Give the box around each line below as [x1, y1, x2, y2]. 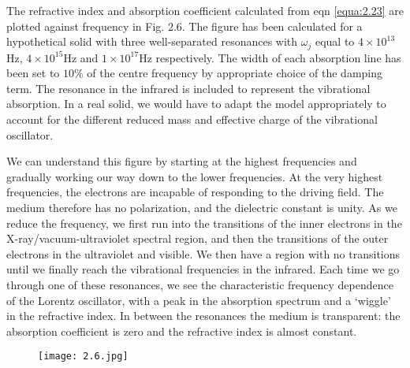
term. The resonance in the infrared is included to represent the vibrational [6, 80, 371, 96]
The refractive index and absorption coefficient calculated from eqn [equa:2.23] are [6, 2, 404, 18]
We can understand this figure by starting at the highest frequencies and [6, 153, 357, 169]
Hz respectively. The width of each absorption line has [139, 49, 401, 65]
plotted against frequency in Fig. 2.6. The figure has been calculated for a [6, 17, 363, 34]
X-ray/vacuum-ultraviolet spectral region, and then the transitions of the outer [6, 230, 389, 247]
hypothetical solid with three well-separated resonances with [6, 33, 298, 50]
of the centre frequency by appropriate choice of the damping [87, 65, 383, 81]
